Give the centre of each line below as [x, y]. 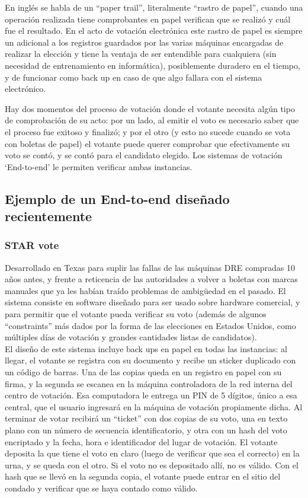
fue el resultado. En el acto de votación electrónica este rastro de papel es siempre [154, 31]
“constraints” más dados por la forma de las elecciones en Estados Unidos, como [150, 325]
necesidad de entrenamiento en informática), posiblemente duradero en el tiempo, [153, 65]
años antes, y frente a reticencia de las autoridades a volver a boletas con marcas [151, 279]
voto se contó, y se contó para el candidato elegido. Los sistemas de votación [144, 155]
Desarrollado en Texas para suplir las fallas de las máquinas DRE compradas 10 [150, 267]
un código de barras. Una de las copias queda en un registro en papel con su [143, 372]
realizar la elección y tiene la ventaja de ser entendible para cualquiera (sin [141, 54]
